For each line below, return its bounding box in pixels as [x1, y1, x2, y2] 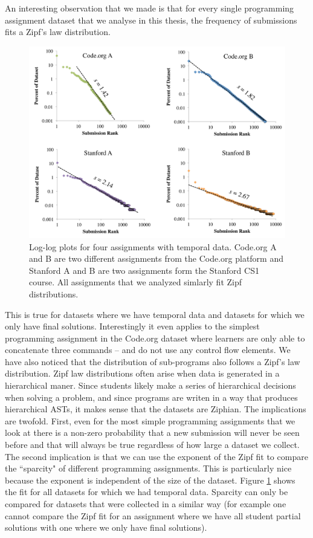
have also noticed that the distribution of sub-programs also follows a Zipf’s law [5, 355, 300, 368]
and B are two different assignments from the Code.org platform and [29, 252, 283, 265]
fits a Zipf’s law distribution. [5, 25, 111, 38]
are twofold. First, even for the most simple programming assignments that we [5, 414, 295, 427]
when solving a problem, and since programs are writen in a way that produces [5, 391, 298, 403]
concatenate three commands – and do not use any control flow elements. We [5, 343, 291, 356]
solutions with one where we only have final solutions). [5, 521, 207, 534]
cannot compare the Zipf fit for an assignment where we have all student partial [5, 509, 301, 522]
